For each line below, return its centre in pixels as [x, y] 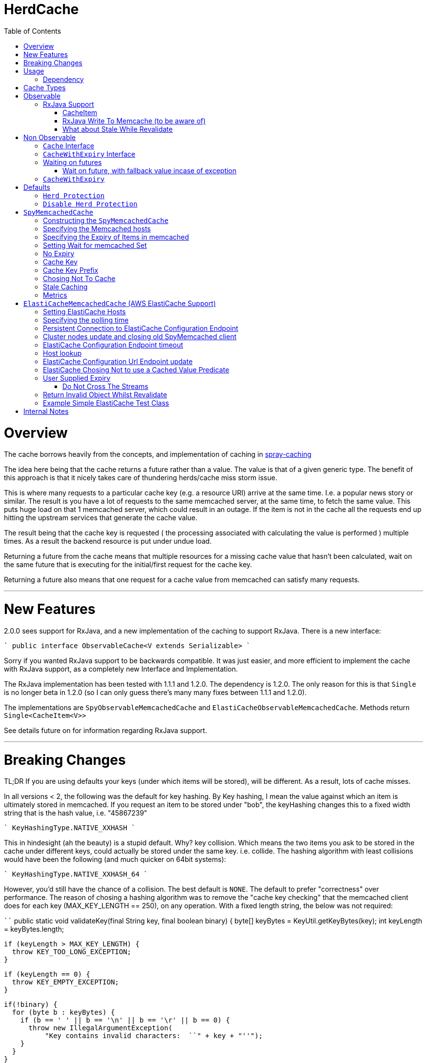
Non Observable [50, 137]
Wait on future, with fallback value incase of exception [150, 170]
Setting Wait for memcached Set [95, 245]
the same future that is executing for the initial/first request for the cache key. [128, 565]
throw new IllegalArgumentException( [100, 1028]
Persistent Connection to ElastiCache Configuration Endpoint [141, 328]
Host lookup [62, 353]
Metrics [55, 295]
